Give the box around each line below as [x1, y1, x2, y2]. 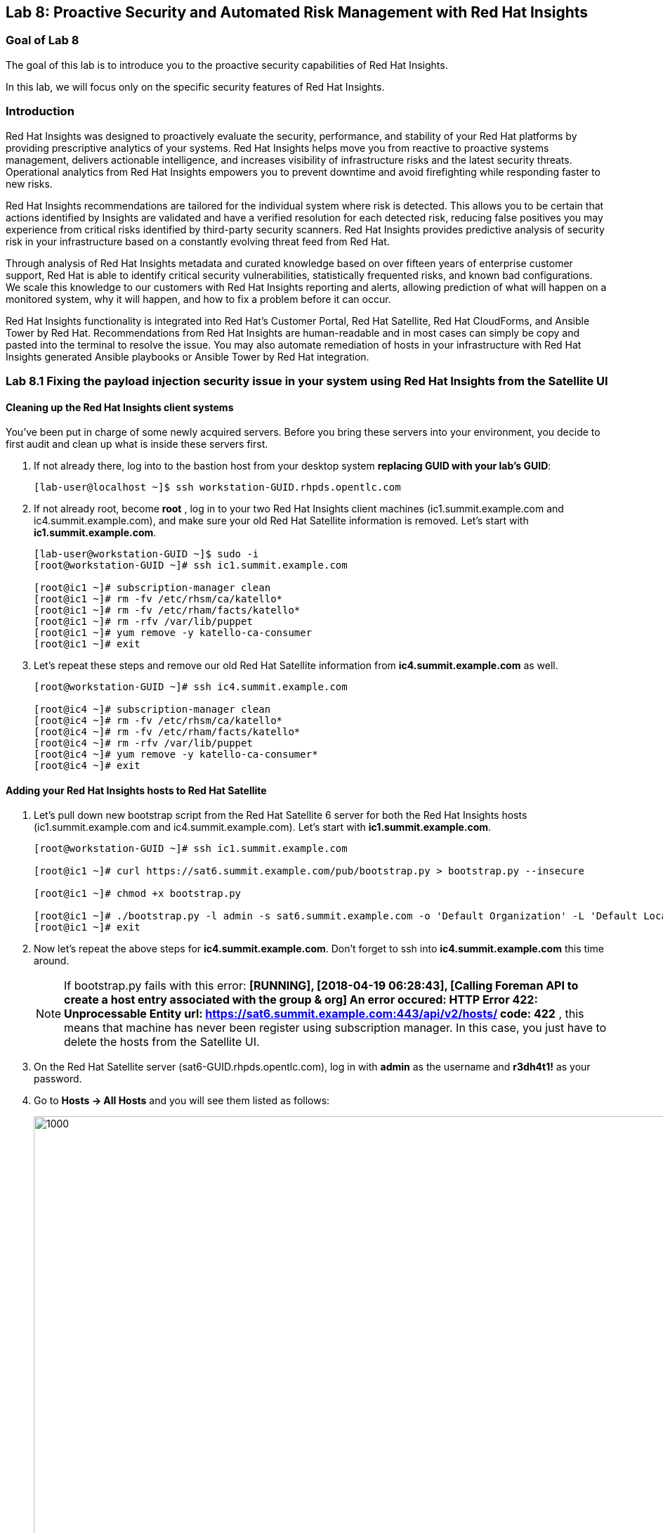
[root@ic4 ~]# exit [34, 760, 140, 772]
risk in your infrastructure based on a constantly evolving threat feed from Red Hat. [6, 235, 390, 247]
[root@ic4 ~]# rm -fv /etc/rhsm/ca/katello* [34, 715, 283, 727]
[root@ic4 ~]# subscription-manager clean [34, 704, 271, 716]
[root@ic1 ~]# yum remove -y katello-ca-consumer [34, 627, 313, 639]
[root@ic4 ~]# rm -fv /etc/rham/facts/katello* [34, 726, 301, 738]
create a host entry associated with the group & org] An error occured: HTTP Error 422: [64, 992, 538, 1007]
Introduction [6, 104, 74, 119]
